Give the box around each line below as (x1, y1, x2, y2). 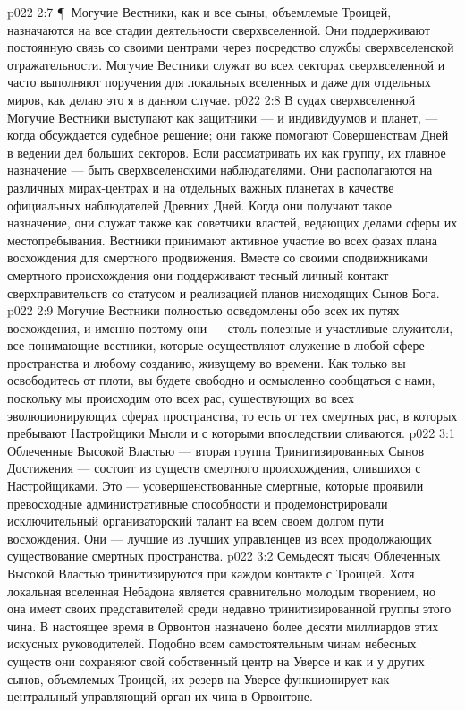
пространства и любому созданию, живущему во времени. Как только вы (7, 353, 406, 372)
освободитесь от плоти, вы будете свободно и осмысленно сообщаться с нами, (7, 371, 435, 390)
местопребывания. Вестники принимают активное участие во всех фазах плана (7, 230, 438, 249)
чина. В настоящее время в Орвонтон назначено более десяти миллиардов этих (7, 616, 439, 635)
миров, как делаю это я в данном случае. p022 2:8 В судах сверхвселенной (7, 90, 416, 108)
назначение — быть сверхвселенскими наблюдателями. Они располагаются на (7, 160, 433, 179)
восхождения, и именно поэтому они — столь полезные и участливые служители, (7, 318, 453, 337)
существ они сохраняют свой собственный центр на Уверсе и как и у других (7, 651, 425, 670)
